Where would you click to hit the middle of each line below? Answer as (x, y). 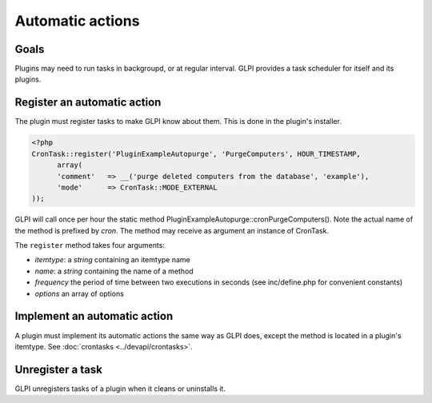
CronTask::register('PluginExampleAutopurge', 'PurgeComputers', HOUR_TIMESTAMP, (196, 154)
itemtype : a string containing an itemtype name (113, 260)
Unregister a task (59, 369)
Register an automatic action (88, 103)
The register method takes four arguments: (90, 245)
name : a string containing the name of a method (114, 271)
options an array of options (79, 293)
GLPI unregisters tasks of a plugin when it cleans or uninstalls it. (120, 389)
